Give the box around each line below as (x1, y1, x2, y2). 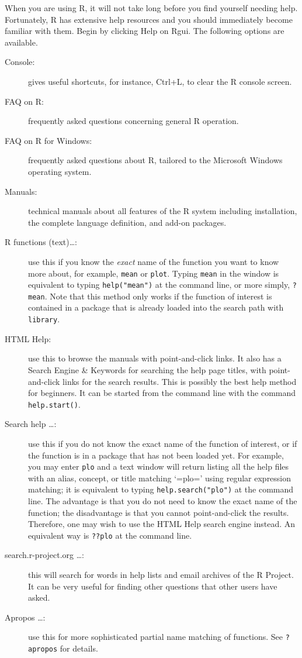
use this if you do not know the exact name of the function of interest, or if (28, 437, 297, 449)
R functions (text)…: (5, 236, 78, 248)
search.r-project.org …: (5, 549, 85, 561)
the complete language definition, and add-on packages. (28, 216, 227, 228)
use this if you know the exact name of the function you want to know (28, 255, 279, 267)
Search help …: (5, 418, 57, 430)
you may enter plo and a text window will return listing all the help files (28, 460, 289, 473)
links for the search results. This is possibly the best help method (63, 375, 297, 387)
